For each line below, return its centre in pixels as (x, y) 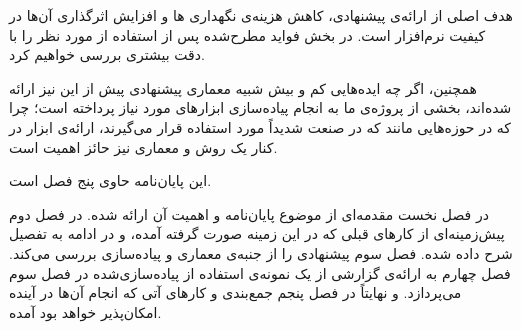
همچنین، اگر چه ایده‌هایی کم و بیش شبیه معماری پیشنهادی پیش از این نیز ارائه (243, 87)
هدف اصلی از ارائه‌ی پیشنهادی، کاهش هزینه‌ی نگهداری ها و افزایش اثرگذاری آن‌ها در (261, 15)
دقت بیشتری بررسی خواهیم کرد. (107, 54)
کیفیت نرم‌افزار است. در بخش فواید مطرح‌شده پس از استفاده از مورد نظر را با (247, 34)
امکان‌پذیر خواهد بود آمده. (85, 311)
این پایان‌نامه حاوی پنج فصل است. (110, 180)
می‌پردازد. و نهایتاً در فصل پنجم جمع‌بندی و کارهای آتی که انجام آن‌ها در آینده (235, 292)
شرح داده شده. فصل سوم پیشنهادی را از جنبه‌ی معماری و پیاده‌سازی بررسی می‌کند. (261, 252)
